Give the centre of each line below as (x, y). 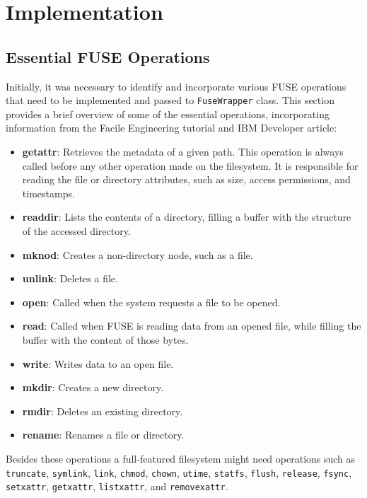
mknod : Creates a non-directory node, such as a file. (138, 254)
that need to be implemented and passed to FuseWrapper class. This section (170, 100)
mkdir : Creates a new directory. (93, 387)
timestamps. (48, 193)
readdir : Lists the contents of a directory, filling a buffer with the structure (187, 217)
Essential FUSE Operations (108, 56)
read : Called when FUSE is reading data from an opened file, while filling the (192, 326)
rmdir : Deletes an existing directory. (103, 411)
